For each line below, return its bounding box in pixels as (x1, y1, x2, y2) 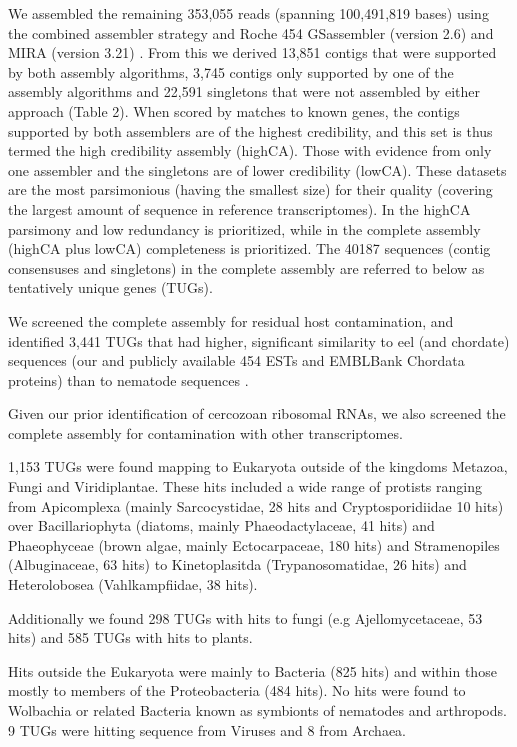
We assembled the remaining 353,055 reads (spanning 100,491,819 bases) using (8, 3, 489, 23)
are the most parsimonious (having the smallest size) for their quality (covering (8, 179, 493, 200)
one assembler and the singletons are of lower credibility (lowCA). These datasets (8, 159, 507, 180)
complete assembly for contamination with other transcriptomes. (8, 422, 403, 443)
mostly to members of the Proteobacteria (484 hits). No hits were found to (8, 680, 466, 701)
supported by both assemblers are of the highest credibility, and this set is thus (8, 120, 493, 141)
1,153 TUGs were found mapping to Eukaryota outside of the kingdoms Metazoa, (8, 456, 508, 477)
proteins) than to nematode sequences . (8, 369, 249, 390)
